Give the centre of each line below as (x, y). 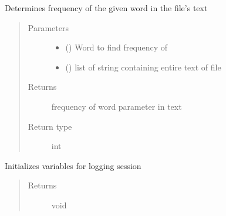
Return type (50, 126)
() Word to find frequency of (117, 47)
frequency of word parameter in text (117, 106)
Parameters (48, 27)
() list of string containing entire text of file (143, 67)
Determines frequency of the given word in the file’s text (106, 8)
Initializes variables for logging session (73, 165)
